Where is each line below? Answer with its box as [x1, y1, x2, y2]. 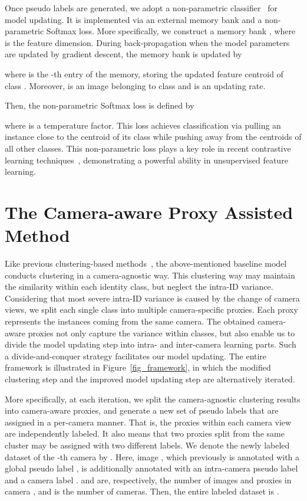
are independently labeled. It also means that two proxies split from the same [5, 427, 285, 440]
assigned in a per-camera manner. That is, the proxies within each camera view [5, 415, 292, 428]
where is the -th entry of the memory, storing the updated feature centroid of [5, 67, 283, 80]
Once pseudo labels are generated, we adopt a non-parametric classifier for [5, 2, 278, 14]
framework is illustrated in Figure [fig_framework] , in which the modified [5, 361, 271, 374]
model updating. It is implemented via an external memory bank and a [5, 13, 262, 25]
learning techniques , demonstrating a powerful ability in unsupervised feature [5, 153, 288, 166]
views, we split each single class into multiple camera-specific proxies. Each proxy [5, 303, 298, 316]
